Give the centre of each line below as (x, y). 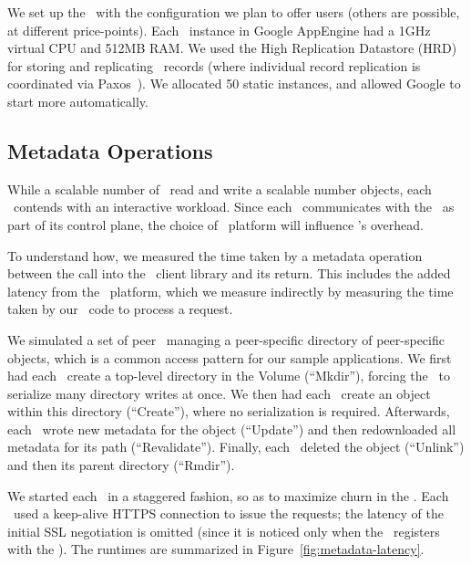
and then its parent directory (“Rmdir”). (121, 465)
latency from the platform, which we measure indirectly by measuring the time (230, 291)
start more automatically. (78, 101)
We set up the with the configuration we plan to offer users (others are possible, (234, 12)
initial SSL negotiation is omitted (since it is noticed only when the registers (224, 531)
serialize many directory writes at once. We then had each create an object (219, 393)
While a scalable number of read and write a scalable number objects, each (220, 188)
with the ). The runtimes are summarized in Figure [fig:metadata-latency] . (216, 549)
